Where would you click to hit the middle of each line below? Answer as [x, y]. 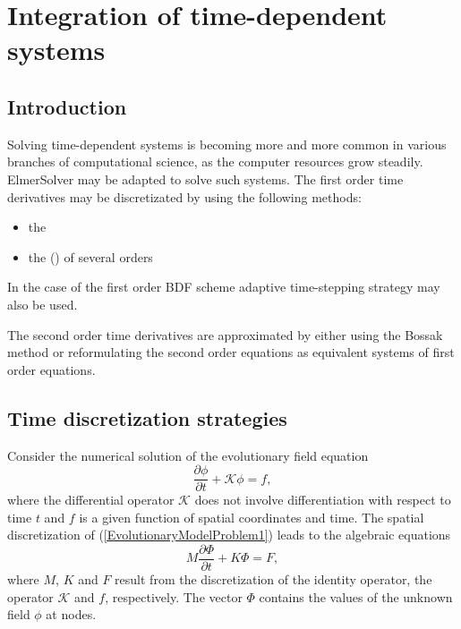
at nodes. [71, 614]
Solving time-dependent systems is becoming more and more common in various [227, 144]
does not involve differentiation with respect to [323, 500]
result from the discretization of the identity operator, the [273, 579]
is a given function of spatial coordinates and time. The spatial [252, 517]
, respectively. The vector [174, 596]
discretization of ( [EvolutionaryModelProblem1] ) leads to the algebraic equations [229, 535]
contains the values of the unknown [356, 596]
